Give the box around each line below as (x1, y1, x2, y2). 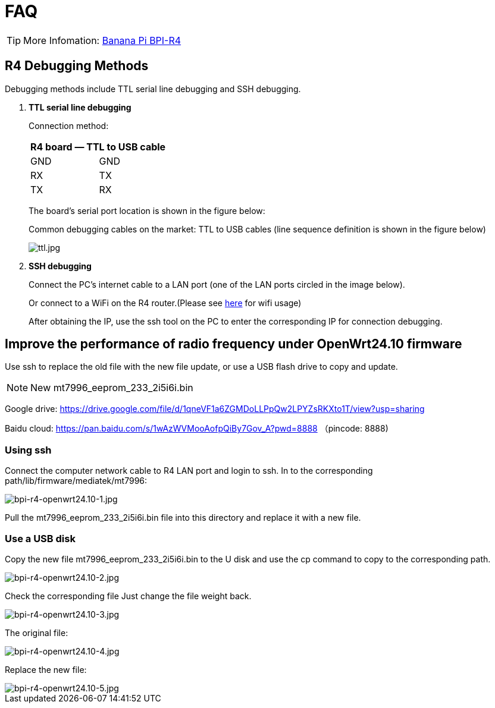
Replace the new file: (5, 664, 87, 675)
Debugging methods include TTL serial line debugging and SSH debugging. (5, 83, 301, 94)
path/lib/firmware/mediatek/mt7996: (5, 476, 148, 486)
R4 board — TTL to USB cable (30, 140, 166, 153)
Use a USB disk (5, 532, 76, 545)
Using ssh (5, 443, 52, 456)
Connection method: (29, 120, 109, 131)
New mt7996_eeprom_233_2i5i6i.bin (30, 382, 193, 394)
